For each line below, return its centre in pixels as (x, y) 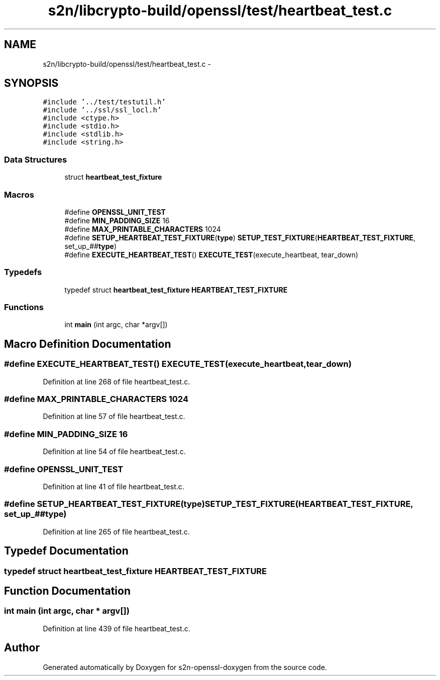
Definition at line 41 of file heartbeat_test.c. (114, 486)
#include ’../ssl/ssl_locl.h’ (102, 110)
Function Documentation (67, 591)
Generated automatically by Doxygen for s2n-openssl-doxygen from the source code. (185, 667)
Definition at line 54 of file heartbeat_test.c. (114, 452)
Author (22, 648)
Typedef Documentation (66, 551)
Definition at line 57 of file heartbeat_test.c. (114, 417)
